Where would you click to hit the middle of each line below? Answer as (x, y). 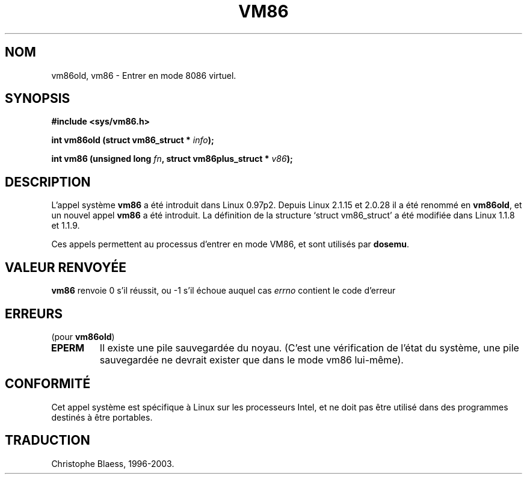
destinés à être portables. (102, 417)
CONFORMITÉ (48, 384)
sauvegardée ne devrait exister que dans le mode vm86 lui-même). (251, 360)
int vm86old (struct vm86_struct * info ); (133, 140)
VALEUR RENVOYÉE (66, 267)
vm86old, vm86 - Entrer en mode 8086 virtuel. (144, 75)
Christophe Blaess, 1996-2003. (113, 463)
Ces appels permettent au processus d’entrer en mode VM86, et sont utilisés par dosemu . (230, 244)
